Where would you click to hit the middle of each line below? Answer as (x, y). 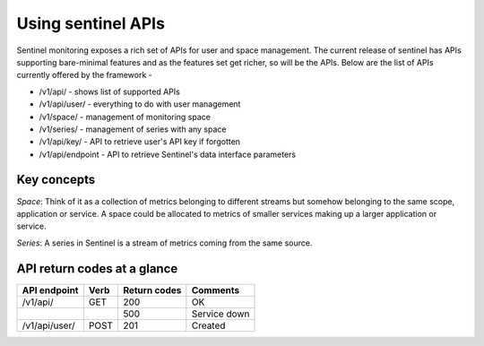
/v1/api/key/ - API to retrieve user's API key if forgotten (140, 142)
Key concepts (56, 180)
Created (208, 325)
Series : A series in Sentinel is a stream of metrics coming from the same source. (164, 243)
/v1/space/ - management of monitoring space (125, 117)
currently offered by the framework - (84, 75)
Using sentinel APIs (91, 23)
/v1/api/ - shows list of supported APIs (110, 91)
